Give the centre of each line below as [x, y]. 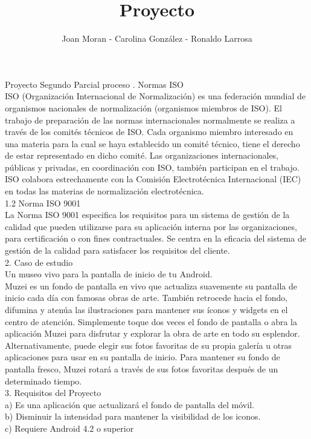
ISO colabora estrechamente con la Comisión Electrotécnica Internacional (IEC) [153, 179]
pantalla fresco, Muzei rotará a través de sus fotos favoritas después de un [142, 368]
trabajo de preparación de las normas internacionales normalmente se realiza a [150, 120]
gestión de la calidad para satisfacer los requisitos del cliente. [117, 250]
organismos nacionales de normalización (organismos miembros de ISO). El [143, 107]
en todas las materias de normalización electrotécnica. [104, 191]
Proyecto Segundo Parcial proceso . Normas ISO [94, 84]
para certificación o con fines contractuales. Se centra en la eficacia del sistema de [155, 238]
